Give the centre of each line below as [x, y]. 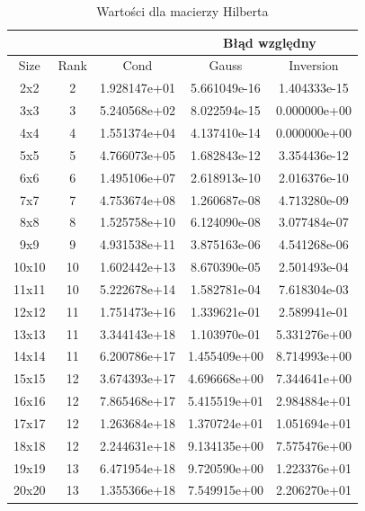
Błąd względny [270, 42]
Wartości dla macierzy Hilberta [182, 11]
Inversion [314, 65]
